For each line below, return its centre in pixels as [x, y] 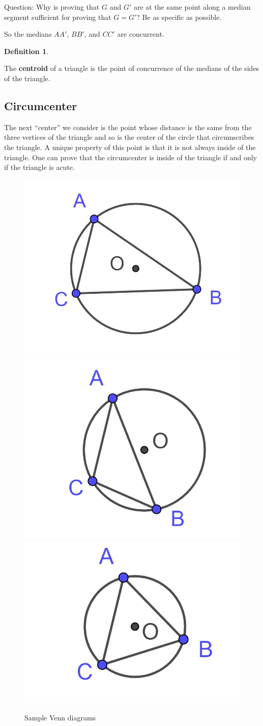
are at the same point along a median [192, 7]
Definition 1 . [26, 51]
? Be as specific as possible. [179, 17]
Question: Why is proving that [52, 7]
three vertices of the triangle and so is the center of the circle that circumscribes [129, 137]
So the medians [28, 34]
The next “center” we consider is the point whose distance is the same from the [128, 127]
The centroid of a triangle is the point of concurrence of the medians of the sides [132, 68]
